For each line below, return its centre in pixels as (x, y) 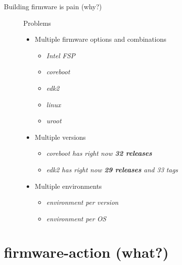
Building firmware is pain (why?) (53, 6)
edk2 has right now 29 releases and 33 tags (112, 169)
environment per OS (76, 218)
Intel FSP (61, 55)
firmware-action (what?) (86, 252)
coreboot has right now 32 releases (99, 153)
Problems (37, 23)
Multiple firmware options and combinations (100, 39)
